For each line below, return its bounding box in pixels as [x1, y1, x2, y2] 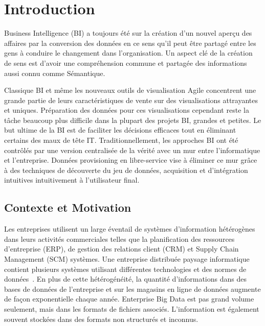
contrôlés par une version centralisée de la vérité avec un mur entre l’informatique [4, 144, 260, 155]
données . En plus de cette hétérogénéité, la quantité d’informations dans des [4, 273, 247, 284]
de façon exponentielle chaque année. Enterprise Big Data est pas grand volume [4, 293, 254, 304]
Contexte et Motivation [4, 199, 131, 215]
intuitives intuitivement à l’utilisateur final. [4, 174, 140, 185]
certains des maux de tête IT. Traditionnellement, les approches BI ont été [4, 135, 238, 145]
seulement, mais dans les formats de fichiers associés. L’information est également [4, 303, 259, 314]
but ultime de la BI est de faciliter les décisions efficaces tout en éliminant [4, 124, 236, 135]
